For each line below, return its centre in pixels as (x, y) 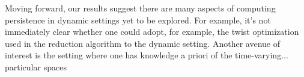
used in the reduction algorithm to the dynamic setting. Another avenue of (143, 43)
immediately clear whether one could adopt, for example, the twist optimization (152, 32)
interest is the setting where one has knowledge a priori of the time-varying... (147, 55)
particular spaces (36, 66)
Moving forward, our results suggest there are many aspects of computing (140, 8)
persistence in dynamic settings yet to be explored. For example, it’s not (138, 20)
